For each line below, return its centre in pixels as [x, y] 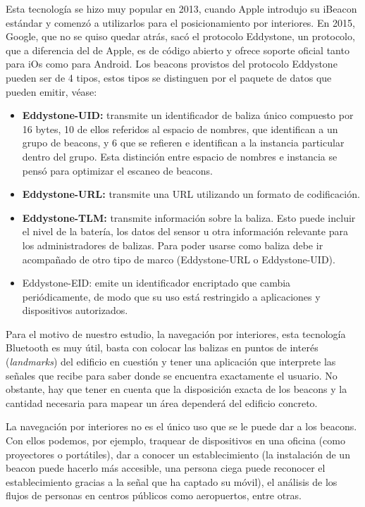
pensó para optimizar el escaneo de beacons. [117, 170]
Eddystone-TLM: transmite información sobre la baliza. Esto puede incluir [189, 217]
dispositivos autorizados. [75, 310]
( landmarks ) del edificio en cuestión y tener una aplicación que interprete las [171, 362]
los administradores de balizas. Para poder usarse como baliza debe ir [173, 245]
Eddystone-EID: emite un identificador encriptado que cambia [156, 283]
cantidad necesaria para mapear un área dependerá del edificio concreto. [162, 402]
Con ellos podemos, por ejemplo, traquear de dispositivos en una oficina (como [175, 440]
